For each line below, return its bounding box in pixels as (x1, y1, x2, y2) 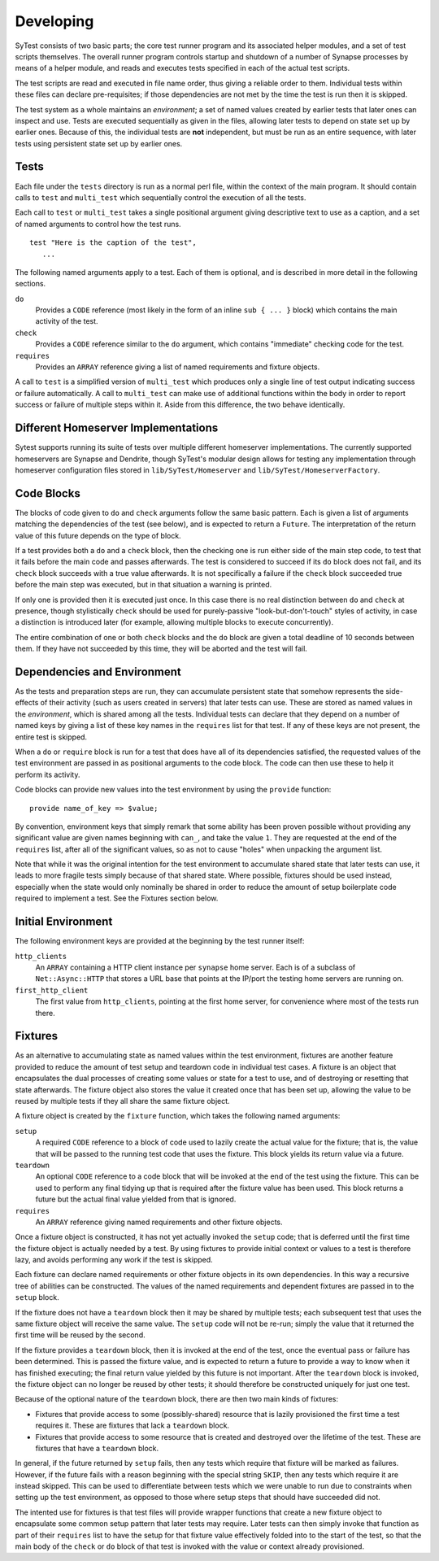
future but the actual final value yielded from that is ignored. (35, 1194, 237, 1204)
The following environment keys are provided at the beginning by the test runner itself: (15, 936, 305, 946)
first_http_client (15, 985, 89, 995)
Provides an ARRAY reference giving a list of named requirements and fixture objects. (35, 362, 320, 372)
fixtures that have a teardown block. (35, 1443, 159, 1453)
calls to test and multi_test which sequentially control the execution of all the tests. (15, 192, 306, 203)
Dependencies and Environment (15, 665, 182, 678)
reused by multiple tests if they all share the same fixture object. (15, 1096, 231, 1105)
